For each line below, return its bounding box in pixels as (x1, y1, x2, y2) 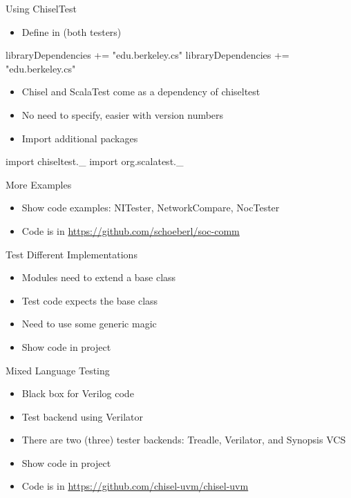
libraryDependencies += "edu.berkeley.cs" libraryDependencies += (6, 48, 290, 62)
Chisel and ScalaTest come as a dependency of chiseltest (21, 84, 260, 99)
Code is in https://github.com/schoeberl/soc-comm (21, 223, 240, 238)
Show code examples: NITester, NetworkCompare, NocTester (21, 200, 280, 215)
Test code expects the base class (21, 293, 158, 307)
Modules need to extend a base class (21, 270, 176, 285)
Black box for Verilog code (21, 386, 134, 401)
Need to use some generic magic (21, 316, 157, 331)
